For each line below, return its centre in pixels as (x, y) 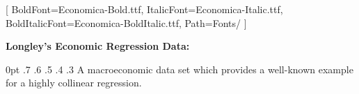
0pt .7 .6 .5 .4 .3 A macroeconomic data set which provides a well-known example (179, 69)
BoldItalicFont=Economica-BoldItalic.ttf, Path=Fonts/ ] (126, 22)
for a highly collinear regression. (74, 83)
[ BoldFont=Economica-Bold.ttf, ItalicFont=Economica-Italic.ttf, (144, 9)
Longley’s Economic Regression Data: (98, 46)
